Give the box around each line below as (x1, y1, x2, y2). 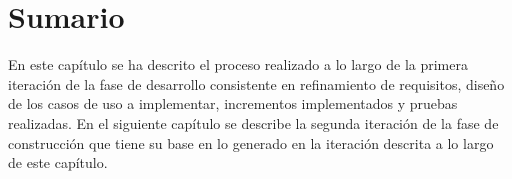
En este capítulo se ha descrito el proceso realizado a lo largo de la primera (8, 54, 468, 75)
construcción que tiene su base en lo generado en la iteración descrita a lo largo (8, 132, 494, 153)
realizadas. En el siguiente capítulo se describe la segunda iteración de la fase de (8, 112, 499, 133)
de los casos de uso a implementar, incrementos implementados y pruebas (8, 93, 458, 114)
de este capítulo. (8, 152, 108, 173)
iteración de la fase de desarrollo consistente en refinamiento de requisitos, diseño (8, 73, 505, 94)
